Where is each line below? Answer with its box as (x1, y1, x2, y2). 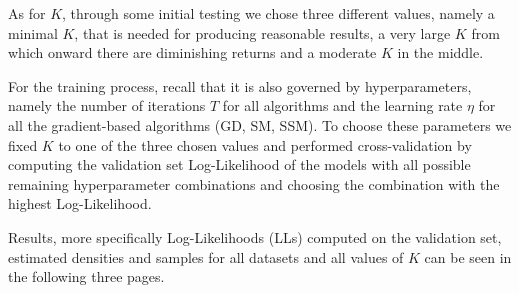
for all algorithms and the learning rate (222, 95, 463, 116)
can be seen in (424, 246, 512, 267)
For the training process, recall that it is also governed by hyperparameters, (8, 75, 472, 96)
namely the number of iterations (8, 95, 206, 116)
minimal (8, 22, 58, 43)
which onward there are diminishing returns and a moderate (8, 42, 377, 63)
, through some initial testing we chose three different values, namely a (62, 3, 495, 23)
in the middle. (397, 42, 484, 63)
